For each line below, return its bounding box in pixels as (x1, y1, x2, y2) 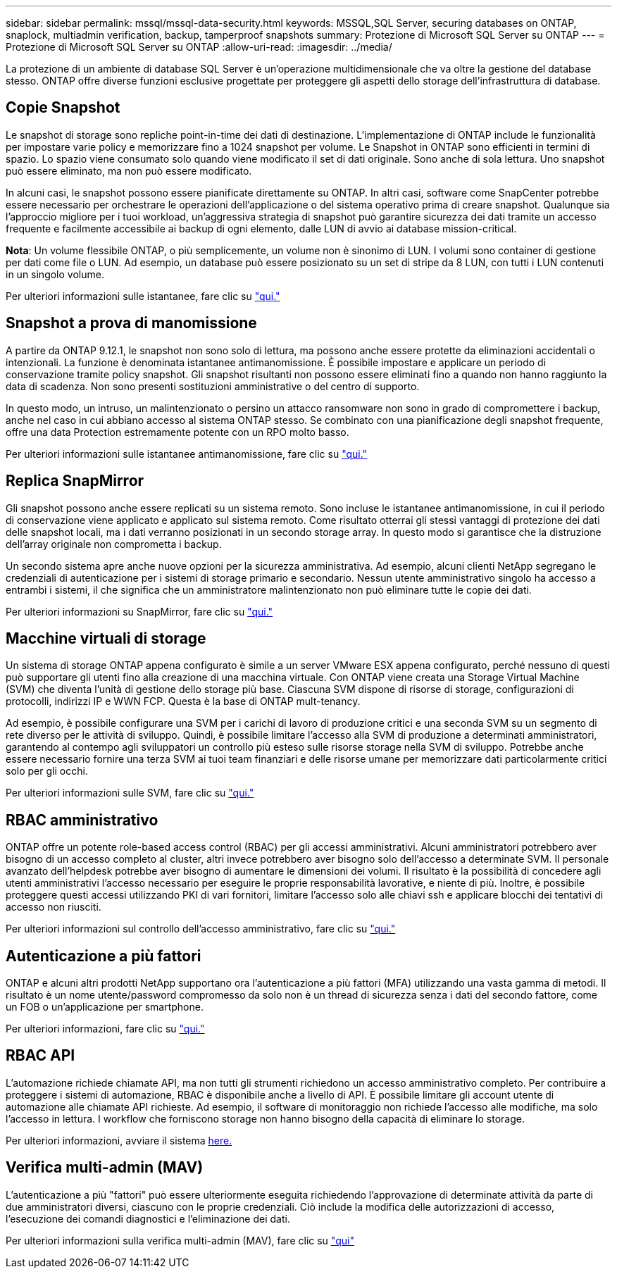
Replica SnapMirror (6, 472, 144, 490)
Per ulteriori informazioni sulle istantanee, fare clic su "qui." (6, 289, 280, 302)
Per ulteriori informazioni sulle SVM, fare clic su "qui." (6, 787, 254, 799)
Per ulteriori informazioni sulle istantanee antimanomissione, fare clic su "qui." (6, 447, 368, 460)
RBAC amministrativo (6, 811, 158, 829)
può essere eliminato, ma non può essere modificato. (6, 164, 252, 177)
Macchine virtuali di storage (6, 629, 206, 647)
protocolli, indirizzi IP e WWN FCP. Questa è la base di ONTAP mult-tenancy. (6, 695, 361, 708)
